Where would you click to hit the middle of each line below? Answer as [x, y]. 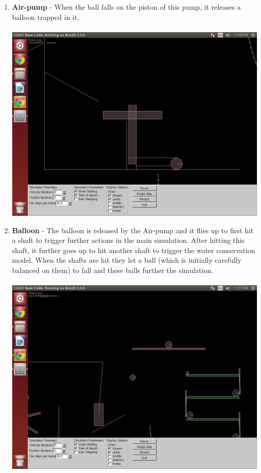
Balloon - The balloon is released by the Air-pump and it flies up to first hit [133, 230]
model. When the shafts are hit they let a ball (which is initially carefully [127, 260]
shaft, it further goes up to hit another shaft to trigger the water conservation [134, 250]
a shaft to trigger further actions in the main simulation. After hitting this [128, 240]
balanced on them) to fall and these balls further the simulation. [113, 270]
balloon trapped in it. [46, 17]
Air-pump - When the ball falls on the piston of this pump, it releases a [126, 7]
